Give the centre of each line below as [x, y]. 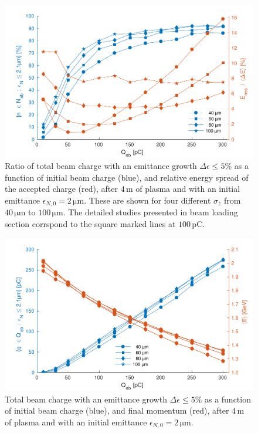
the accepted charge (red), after [61, 189]
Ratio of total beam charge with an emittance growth [101, 166]
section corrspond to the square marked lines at [90, 223]
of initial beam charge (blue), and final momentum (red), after [117, 410]
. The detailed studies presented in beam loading [150, 212]
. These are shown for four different [147, 200]
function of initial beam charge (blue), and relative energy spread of [127, 177]
